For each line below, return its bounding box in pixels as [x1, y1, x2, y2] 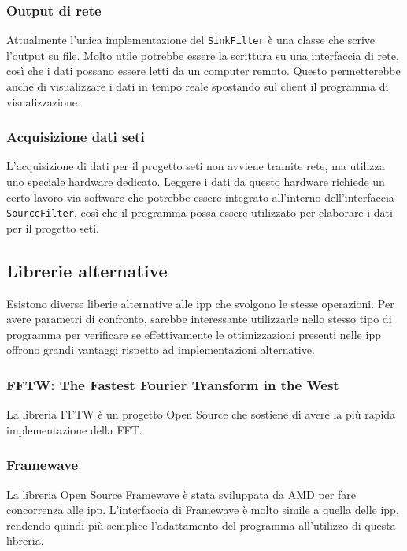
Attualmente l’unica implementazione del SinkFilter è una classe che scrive [6, 32, 376, 48]
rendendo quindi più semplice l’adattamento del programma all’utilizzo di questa [6, 516, 396, 533]
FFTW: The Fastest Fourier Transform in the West [6, 375, 339, 394]
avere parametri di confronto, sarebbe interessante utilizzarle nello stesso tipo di [6, 311, 392, 327]
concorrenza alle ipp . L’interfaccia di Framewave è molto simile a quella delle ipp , [6, 501, 399, 518]
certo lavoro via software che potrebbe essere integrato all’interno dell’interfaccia [6, 188, 394, 205]
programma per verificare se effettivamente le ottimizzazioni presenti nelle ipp [6, 326, 381, 342]
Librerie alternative [6, 258, 168, 282]
